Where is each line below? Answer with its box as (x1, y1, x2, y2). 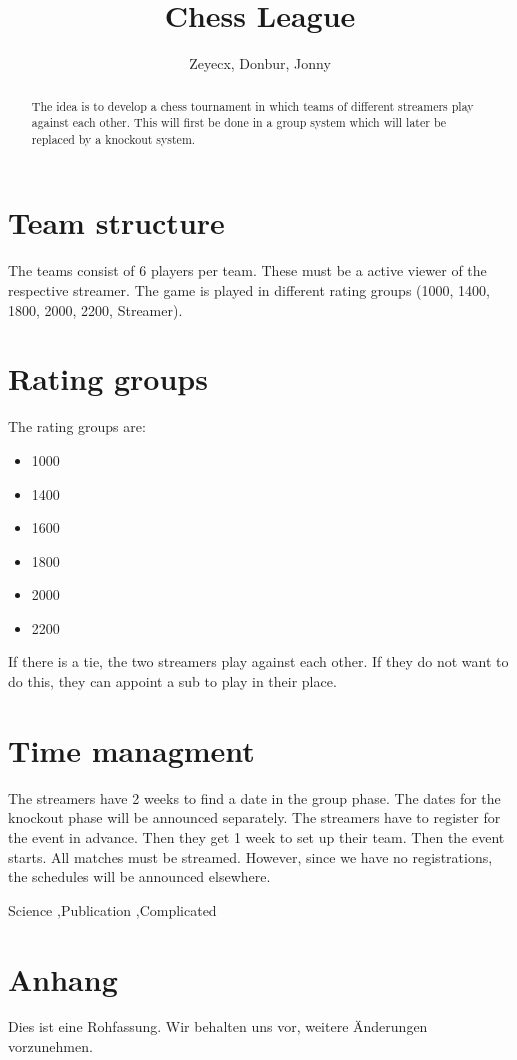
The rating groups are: (8, 416, 146, 437)
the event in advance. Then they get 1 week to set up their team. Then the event (8, 826, 505, 847)
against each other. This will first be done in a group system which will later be (31, 114, 447, 131)
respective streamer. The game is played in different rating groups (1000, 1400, (8, 280, 490, 301)
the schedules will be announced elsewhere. (8, 866, 271, 887)
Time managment (8, 729, 255, 770)
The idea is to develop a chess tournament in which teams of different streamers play (31, 97, 474, 114)
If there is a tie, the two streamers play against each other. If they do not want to (8, 651, 509, 672)
